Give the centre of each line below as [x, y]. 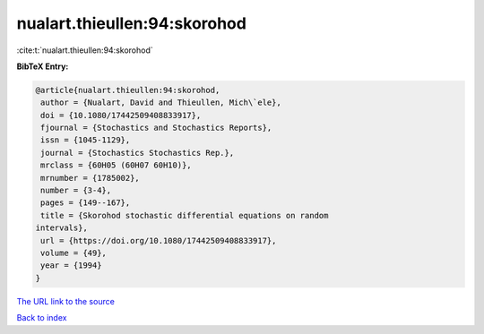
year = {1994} [71, 265]
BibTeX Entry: [43, 66]
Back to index [42, 318]
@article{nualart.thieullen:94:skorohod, [128, 90]
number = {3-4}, [76, 191]
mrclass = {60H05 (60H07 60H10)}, [116, 165]
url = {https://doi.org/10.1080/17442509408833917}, [159, 240]
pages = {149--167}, [86, 203]
